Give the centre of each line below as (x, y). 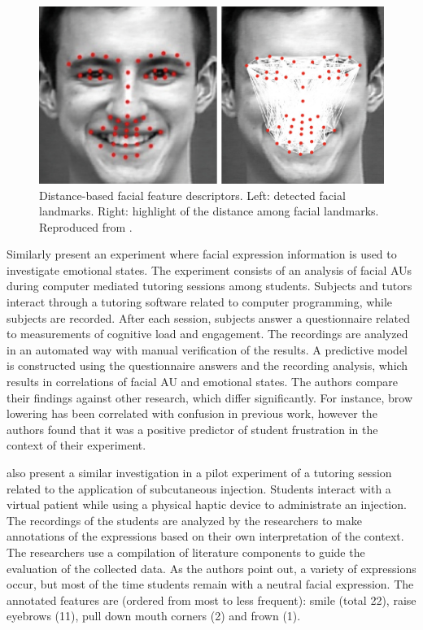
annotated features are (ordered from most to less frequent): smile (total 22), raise (211, 600)
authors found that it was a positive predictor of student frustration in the (192, 429)
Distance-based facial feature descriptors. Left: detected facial (192, 195)
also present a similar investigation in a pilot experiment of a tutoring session (199, 472)
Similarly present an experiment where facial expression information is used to (202, 254)
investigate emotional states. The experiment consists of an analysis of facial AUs (209, 269)
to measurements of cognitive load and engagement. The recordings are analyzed (207, 334)
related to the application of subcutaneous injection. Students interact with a (199, 488)
